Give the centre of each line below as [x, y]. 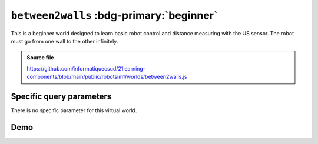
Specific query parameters [61, 96]
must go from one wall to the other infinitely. [64, 41]
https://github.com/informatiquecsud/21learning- [86, 68]
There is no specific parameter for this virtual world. [74, 110]
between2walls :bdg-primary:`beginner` [114, 15]
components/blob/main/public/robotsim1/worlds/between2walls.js [107, 77]
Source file [40, 58]
